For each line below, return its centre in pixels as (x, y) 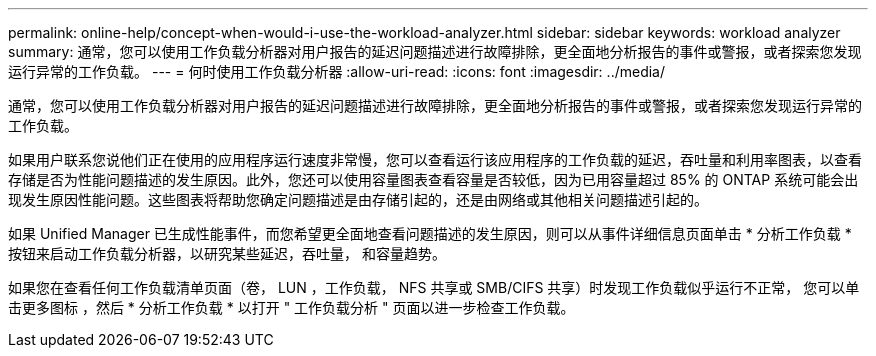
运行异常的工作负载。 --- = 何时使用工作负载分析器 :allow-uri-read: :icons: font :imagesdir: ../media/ (337, 71)
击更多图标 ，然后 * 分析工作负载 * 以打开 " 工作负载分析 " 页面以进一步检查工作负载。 (291, 307)
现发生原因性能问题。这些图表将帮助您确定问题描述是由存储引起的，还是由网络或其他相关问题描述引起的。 (358, 199)
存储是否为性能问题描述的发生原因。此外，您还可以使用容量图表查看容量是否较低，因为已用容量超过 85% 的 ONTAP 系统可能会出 (433, 179)
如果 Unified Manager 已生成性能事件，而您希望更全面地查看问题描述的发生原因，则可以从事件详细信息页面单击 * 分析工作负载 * (430, 233)
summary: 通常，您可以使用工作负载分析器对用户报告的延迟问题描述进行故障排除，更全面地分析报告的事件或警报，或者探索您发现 (435, 51)
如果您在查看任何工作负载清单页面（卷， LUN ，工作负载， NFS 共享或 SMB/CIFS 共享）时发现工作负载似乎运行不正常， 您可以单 (434, 287)
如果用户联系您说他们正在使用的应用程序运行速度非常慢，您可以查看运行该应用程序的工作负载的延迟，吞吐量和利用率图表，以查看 (435, 159)
